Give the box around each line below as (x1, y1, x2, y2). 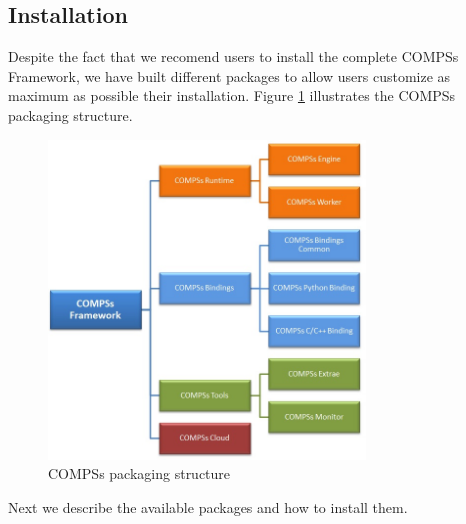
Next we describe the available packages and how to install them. (8, 496, 408, 517)
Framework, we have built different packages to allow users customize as (8, 65, 451, 86)
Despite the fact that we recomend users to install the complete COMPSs (8, 46, 459, 67)
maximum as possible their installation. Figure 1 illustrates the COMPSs (8, 85, 456, 106)
